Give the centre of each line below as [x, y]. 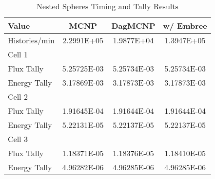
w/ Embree [185, 26]
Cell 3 [18, 139]
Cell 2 [18, 97]
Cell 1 [18, 54]
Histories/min [31, 40]
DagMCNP [133, 26]
